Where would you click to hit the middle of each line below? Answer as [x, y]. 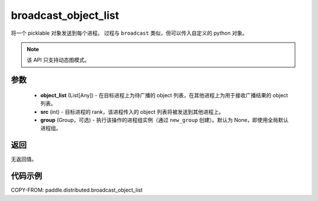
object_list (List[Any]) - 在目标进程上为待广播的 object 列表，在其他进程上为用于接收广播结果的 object [164, 95]
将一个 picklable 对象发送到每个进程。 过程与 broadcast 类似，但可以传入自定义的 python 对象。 [129, 33]
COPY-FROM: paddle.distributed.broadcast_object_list [77, 190]
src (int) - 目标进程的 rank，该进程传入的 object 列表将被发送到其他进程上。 [132, 111]
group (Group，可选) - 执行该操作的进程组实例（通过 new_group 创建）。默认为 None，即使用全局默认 [164, 120]
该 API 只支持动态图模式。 [58, 60]
